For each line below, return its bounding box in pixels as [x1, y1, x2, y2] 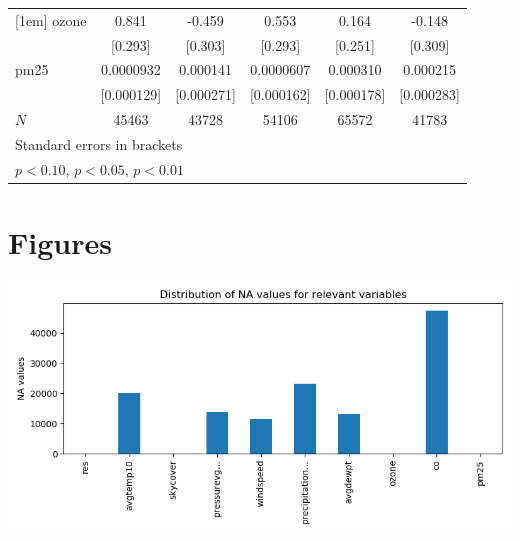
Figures [8, 222, 112, 263]
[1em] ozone [15, 9, 87, 30]
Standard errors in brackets [15, 133, 183, 154]
